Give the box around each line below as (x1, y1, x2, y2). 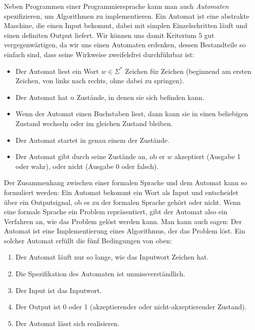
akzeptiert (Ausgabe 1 (174, 151, 241, 162)
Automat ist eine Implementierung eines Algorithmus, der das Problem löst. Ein (4, 226, 245, 236)
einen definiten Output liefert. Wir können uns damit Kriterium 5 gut (4, 30, 215, 40)
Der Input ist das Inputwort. (15, 285, 102, 295)
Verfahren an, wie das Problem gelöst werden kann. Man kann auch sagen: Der (4, 216, 242, 226)
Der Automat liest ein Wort (15, 66, 99, 76)
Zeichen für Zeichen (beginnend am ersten (125, 66, 252, 76)
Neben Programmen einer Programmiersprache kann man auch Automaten (4, 1, 229, 11)
